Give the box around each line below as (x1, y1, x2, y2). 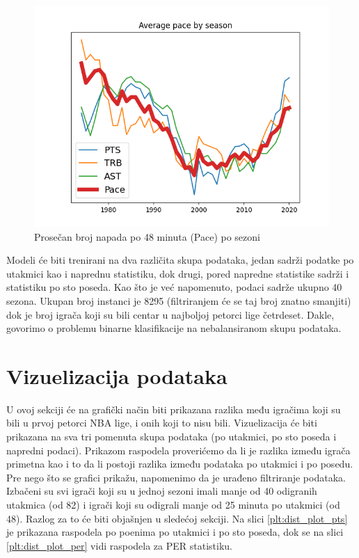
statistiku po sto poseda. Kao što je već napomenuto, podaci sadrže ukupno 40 (6, 280, 342, 294)
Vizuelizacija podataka (6, 361, 228, 390)
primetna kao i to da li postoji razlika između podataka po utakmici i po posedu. (6, 456, 353, 471)
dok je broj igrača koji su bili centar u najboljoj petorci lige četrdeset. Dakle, (6, 307, 335, 321)
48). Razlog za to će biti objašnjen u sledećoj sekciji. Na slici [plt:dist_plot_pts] (6, 511, 348, 525)
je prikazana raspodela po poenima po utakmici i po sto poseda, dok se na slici (6, 525, 344, 539)
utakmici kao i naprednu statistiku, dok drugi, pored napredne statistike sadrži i (6, 266, 349, 280)
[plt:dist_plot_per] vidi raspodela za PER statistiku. (6, 538, 232, 552)
